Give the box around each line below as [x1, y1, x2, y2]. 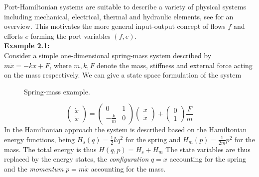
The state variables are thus [165, 144, 251, 154]
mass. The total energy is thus [4, 144, 97, 154]
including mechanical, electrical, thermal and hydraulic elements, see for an [4, 11, 234, 21]
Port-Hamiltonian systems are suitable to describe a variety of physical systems [4, 1, 246, 11]
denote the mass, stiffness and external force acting [97, 60, 253, 70]
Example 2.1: [4, 40, 50, 51]
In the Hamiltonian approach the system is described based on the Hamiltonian [4, 124, 247, 135]
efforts [4, 30, 23, 41]
